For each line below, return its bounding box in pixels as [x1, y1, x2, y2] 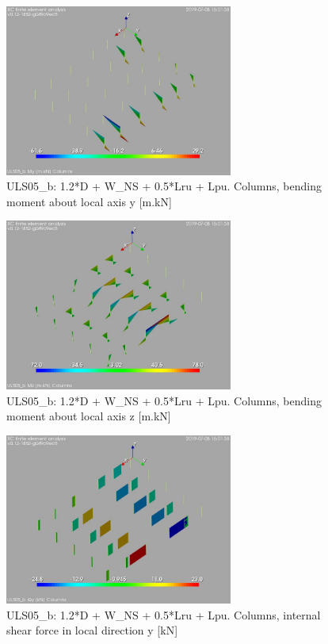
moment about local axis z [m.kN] [6, 408, 171, 424]
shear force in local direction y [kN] [6, 622, 178, 638]
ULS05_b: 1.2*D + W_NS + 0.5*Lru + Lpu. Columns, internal [6, 606, 321, 623]
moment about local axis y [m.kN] [6, 193, 172, 209]
